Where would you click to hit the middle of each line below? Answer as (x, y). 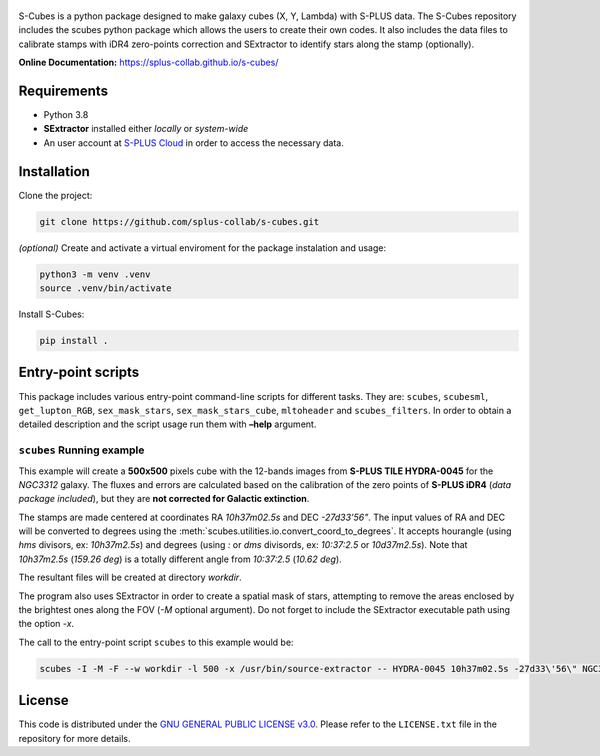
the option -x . (46, 624)
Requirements (63, 90)
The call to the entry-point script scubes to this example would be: (156, 642)
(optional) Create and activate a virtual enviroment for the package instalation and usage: (202, 247)
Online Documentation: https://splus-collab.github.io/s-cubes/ (148, 62)
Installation (54, 171)
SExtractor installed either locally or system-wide (146, 129)
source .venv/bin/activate (105, 288)
